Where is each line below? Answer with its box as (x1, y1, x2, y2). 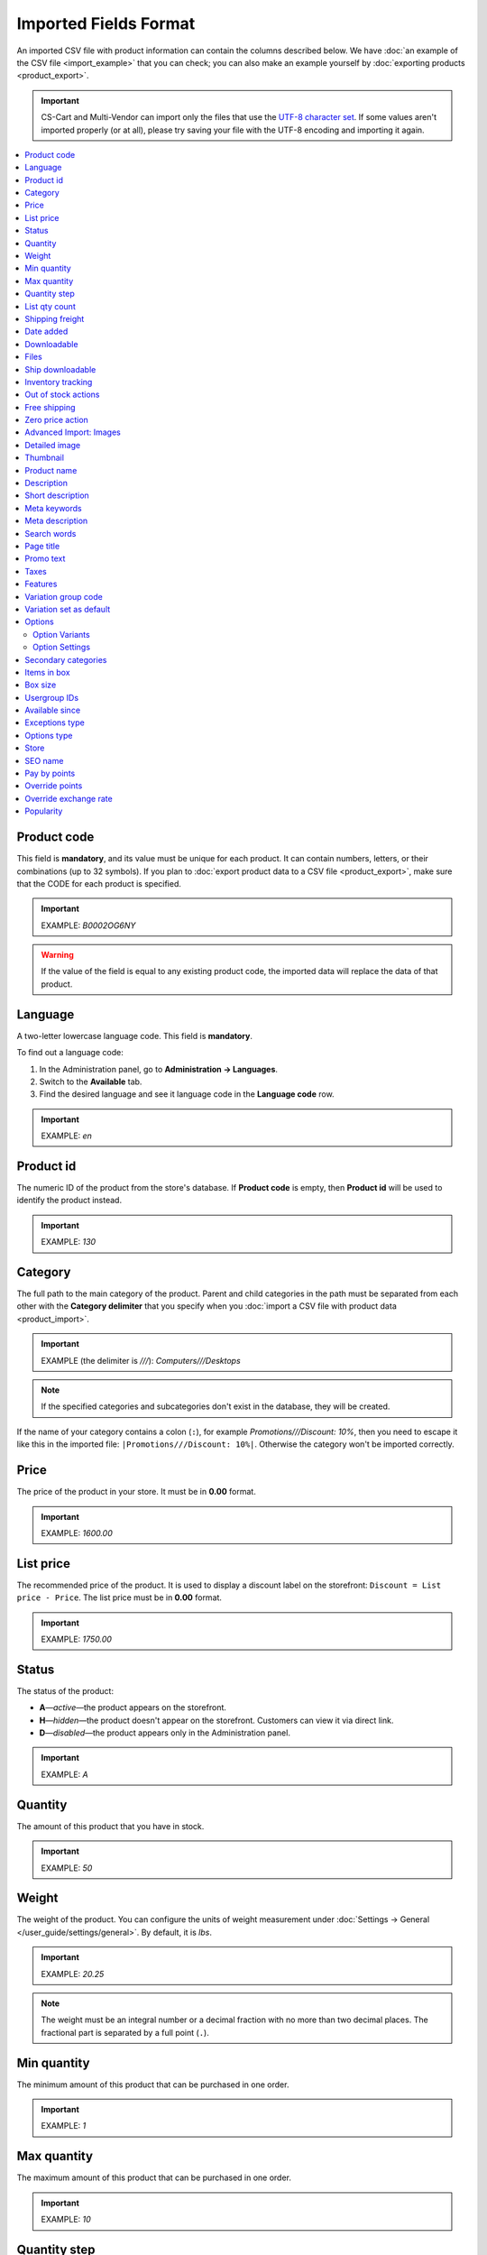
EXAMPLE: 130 (41, 1237, 96, 1247)
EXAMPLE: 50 (41, 1863, 93, 1873)
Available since (24, 704, 81, 716)
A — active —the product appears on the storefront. (39, 1702, 227, 1713)
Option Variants (32, 629, 90, 640)
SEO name (24, 755, 64, 766)
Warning (41, 950, 74, 961)
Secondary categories (24, 654, 107, 665)
